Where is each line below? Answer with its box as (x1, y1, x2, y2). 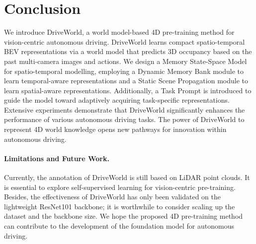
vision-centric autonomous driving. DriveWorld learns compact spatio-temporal (4, 36, 245, 47)
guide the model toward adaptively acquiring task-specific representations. (4, 95, 230, 105)
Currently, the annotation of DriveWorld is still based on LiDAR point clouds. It (4, 172, 250, 183)
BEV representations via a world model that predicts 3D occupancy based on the (4, 46, 252, 57)
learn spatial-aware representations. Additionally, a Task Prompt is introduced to (4, 85, 252, 95)
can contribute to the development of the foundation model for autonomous (4, 221, 234, 231)
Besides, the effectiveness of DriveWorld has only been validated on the (4, 191, 221, 202)
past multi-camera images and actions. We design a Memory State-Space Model (4, 56, 247, 66)
